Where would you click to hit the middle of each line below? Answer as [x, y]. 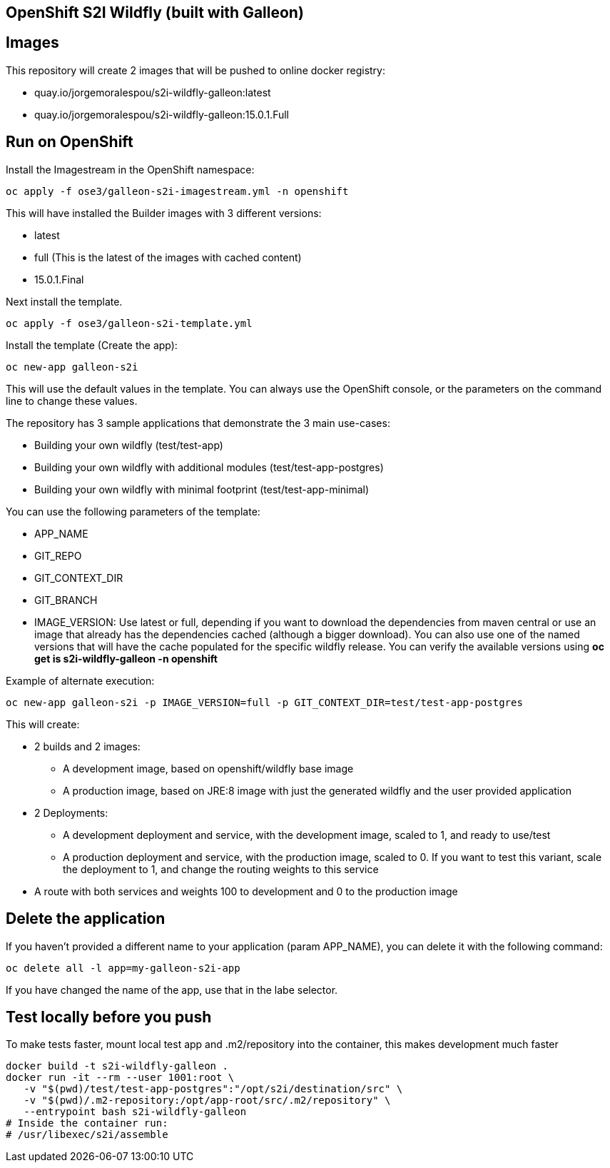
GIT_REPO [58, 555]
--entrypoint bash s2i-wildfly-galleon [135, 1112]
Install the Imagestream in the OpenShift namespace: [130, 169]
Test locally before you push [109, 1017]
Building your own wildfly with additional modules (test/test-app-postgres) [209, 467]
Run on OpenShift [70, 142]
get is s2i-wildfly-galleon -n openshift [126, 658]
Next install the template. [64, 301]
